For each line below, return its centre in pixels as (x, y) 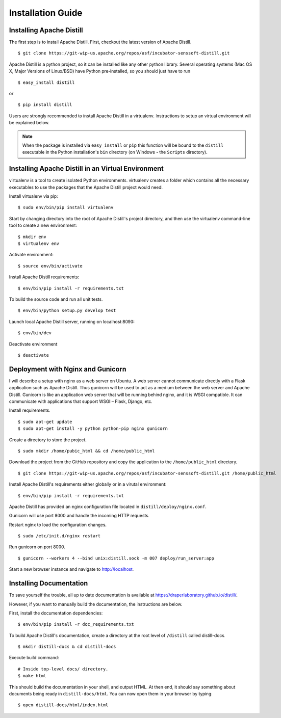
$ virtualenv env (38, 244)
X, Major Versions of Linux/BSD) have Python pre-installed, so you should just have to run (100, 71)
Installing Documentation (49, 583)
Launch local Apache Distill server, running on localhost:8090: (72, 321)
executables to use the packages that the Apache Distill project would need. (86, 187)
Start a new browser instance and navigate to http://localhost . (72, 569)
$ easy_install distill (46, 82)
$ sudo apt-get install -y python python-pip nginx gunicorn (93, 429)
